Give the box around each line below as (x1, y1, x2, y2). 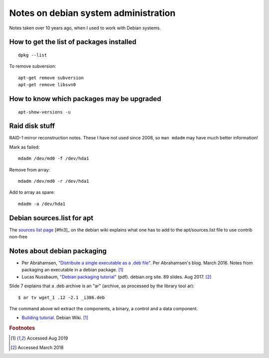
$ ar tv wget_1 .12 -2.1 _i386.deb (18, 294, 105, 300)
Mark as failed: (9, 144, 40, 150)
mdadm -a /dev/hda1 (18, 201, 66, 207)
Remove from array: (9, 167, 50, 173)
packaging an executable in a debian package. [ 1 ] (21, 267, 124, 273)
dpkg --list (18, 52, 47, 58)
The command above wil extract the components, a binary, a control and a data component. (9, 305, 198, 311)
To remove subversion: (9, 63, 57, 69)
